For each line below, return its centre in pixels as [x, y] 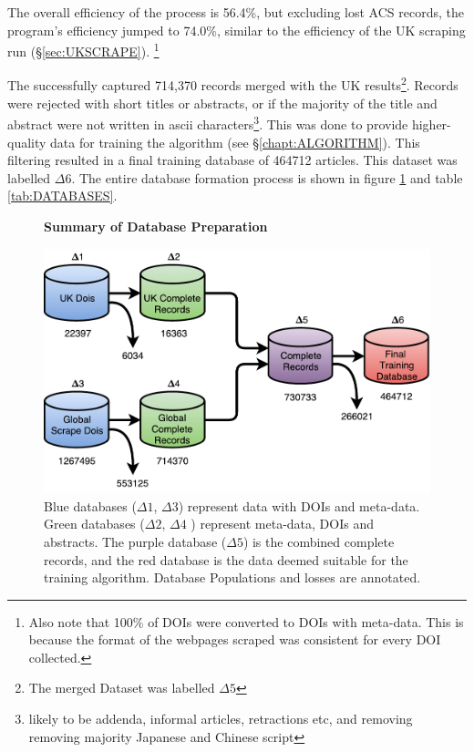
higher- [431, 124]
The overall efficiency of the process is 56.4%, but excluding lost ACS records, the [236, 12]
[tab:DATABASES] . [62, 196]
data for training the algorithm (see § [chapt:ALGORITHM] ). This [235, 142]
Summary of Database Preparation [156, 226]
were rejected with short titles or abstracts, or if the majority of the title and [222, 103]
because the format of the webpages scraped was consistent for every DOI [235, 639]
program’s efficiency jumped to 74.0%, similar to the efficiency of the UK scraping [237, 30]
